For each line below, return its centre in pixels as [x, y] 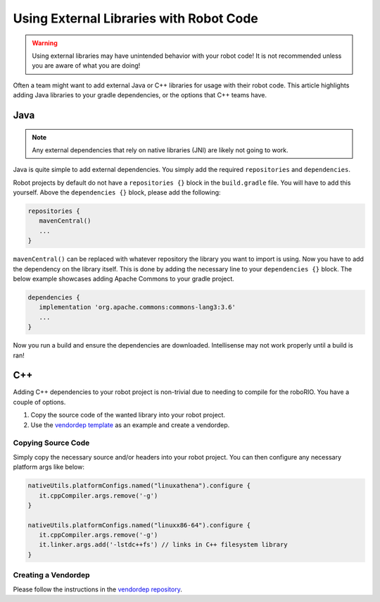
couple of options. [39, 402]
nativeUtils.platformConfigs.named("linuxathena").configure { [139, 486]
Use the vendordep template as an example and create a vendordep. [130, 425]
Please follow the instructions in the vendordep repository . [97, 589]
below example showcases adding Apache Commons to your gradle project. [124, 279]
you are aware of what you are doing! [86, 66]
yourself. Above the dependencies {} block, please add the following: [117, 192]
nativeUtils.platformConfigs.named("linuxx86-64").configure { [139, 525]
